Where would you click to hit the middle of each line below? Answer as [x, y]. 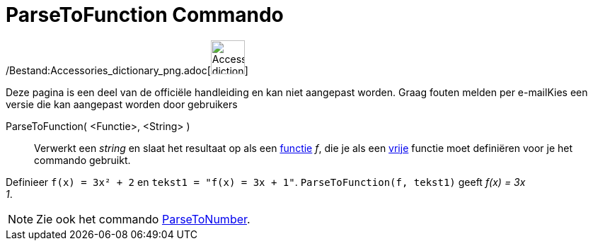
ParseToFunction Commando [145, 15]
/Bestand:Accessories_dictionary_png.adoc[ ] [127, 70]
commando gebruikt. [82, 160]
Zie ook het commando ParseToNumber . [143, 219]
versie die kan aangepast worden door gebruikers [122, 104]
